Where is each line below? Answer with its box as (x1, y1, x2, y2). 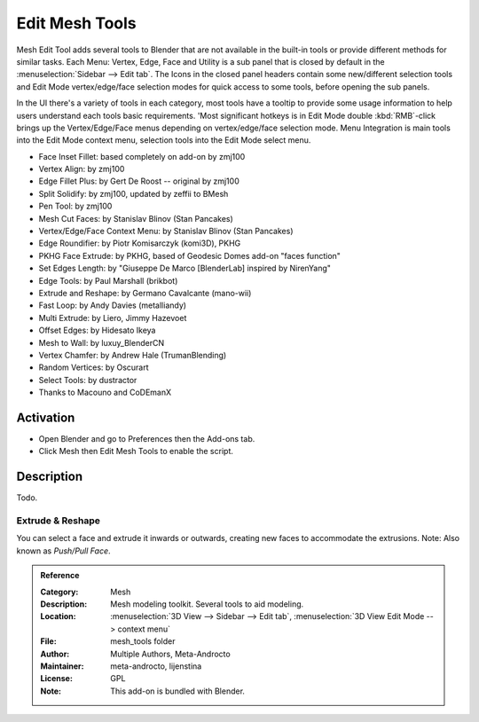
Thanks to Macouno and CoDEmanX (38, 387, 172, 398)
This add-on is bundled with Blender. (110, 686, 246, 696)
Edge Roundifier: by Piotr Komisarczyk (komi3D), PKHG (38, 238, 241, 248)
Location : (40, 611, 76, 622)
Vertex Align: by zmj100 (38, 164, 125, 175)
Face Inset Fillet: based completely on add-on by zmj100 (38, 151, 246, 161)
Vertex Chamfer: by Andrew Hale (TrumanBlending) (38, 349, 227, 360)
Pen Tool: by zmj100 (38, 200, 113, 212)
